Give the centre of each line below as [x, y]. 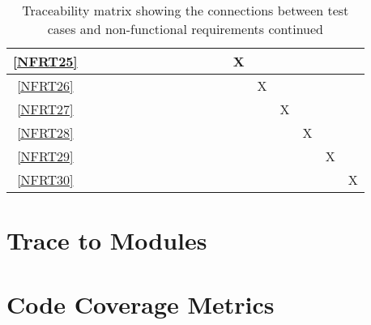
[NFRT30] [45, 180]
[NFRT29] [45, 156]
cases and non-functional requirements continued [185, 29]
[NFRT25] [45, 61]
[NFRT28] [45, 133]
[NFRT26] [45, 86]
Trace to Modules [107, 240]
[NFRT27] [45, 109]
